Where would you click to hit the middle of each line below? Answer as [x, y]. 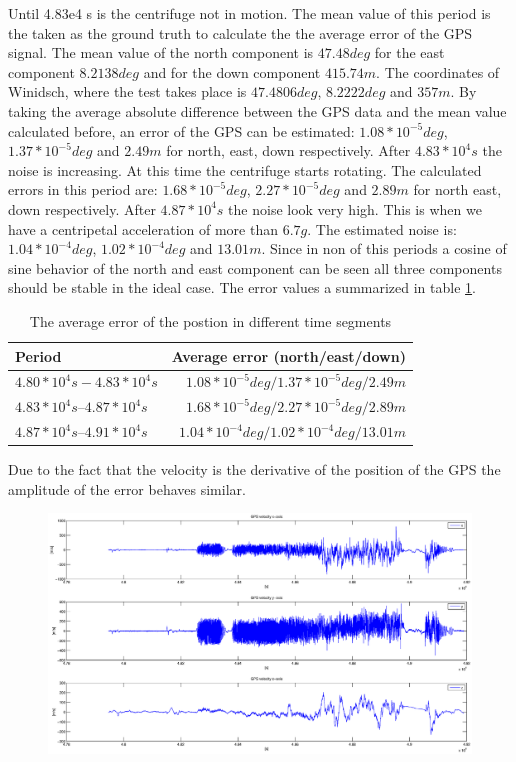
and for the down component [232, 71]
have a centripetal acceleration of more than [143, 228]
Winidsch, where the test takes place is [127, 91]
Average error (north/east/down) [288, 355]
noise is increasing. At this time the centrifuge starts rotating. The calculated [245, 169]
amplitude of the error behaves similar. [127, 488]
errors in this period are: [83, 189]
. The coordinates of [438, 71]
